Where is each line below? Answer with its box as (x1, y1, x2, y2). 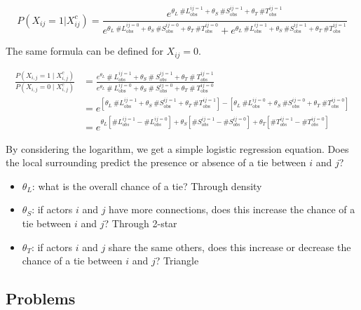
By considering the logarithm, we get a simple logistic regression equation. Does (6, 141, 349, 156)
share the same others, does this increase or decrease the (108, 239, 351, 254)
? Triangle (155, 253, 199, 268)
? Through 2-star (104, 215, 177, 230)
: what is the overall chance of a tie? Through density (32, 178, 262, 193)
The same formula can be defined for (6, 43, 163, 58)
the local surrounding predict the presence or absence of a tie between (6, 155, 306, 170)
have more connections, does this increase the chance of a (109, 202, 355, 217)
